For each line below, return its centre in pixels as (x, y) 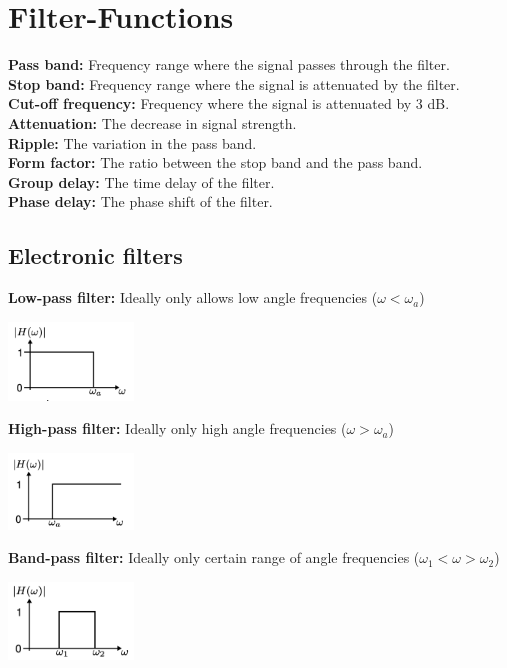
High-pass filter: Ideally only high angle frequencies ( (177, 428)
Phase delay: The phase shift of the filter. (140, 201)
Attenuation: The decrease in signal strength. (152, 122)
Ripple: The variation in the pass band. (132, 142)
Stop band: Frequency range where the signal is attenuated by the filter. (234, 83)
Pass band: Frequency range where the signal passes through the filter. (229, 64)
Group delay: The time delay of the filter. (141, 181)
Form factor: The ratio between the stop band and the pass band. (215, 162)
